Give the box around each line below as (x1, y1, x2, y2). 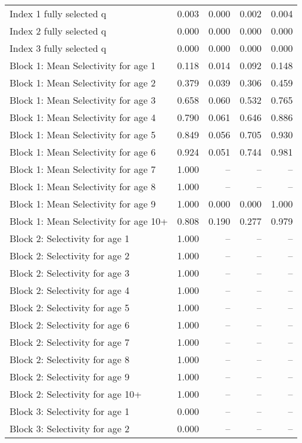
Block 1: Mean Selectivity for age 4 (10, 110, 156, 124)
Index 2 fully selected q (10, 24, 107, 38)
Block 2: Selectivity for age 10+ (10, 387, 142, 401)
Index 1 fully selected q (10, 7, 107, 20)
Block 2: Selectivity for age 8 (10, 352, 130, 366)
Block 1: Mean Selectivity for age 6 (10, 145, 156, 159)
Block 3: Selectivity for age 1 (10, 404, 130, 418)
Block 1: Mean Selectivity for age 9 (10, 197, 156, 210)
